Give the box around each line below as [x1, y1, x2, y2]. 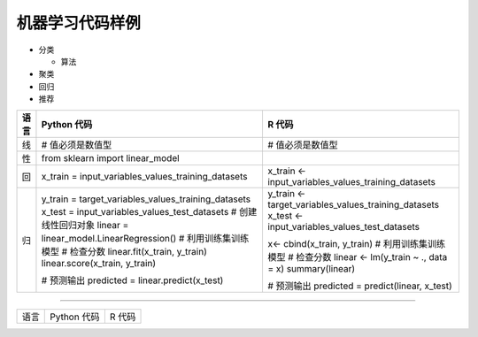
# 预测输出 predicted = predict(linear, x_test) [266, 280, 453, 292]
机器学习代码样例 [16, 13, 142, 33]
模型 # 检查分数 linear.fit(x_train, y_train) [41, 245, 208, 257]
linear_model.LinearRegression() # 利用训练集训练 [41, 232, 250, 244]
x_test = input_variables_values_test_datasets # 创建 [41, 205, 258, 218]
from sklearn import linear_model [41, 151, 181, 164]
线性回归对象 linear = [41, 218, 129, 231]
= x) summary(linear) [266, 262, 356, 274]
